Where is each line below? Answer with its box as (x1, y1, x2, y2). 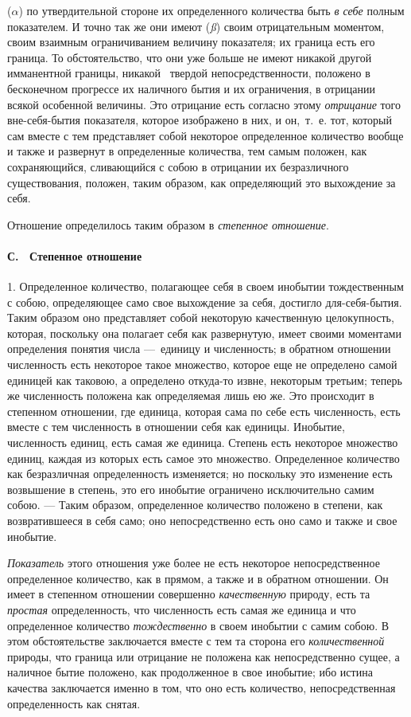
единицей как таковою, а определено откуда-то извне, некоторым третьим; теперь (7, 371, 402, 388)
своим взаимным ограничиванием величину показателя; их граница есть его (7, 33, 375, 50)
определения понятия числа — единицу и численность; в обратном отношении (7, 340, 391, 357)
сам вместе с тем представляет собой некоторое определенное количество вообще (7, 127, 404, 143)
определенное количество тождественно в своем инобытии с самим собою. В (7, 617, 390, 633)
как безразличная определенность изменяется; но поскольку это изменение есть (7, 465, 393, 482)
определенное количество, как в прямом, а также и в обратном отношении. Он (7, 570, 389, 586)
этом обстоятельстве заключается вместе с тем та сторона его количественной (7, 633, 385, 649)
